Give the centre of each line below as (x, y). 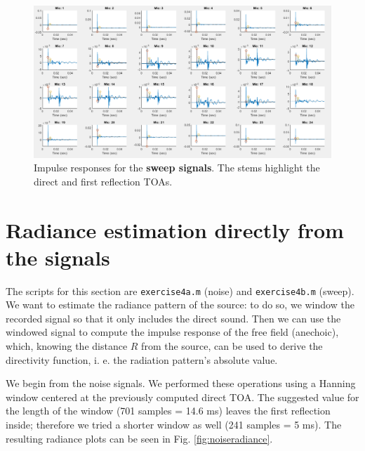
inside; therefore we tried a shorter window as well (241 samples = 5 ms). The (174, 425)
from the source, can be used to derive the (232, 346)
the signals (58, 257)
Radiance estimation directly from (175, 229)
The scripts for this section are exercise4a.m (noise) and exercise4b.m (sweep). (180, 290)
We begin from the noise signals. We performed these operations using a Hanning (181, 383)
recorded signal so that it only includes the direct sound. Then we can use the (173, 318)
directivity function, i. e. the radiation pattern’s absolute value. (142, 359)
